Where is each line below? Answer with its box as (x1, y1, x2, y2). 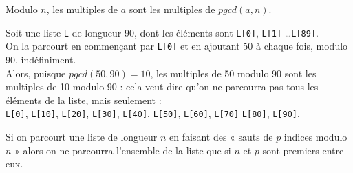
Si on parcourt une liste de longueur (6, 129, 158, 143)
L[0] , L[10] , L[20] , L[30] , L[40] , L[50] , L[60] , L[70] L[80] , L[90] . (6, 106, 300, 121)
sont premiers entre (262, 143, 344, 157)
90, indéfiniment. (6, 52, 76, 66)
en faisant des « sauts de (169, 129, 273, 143)
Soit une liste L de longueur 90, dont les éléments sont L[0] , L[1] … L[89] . (6, 25, 319, 39)
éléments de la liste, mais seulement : (6, 92, 162, 107)
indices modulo (284, 129, 347, 143)
